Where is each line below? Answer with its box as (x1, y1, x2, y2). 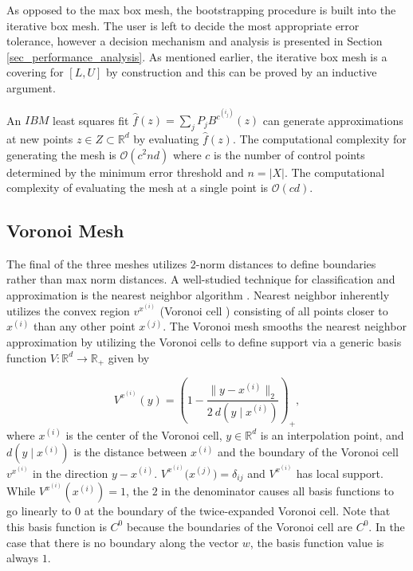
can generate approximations (262, 111, 403, 128)
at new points (6, 130, 73, 147)
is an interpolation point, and (260, 426, 404, 443)
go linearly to (6, 503, 72, 519)
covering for (6, 64, 64, 80)
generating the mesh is (6, 146, 116, 162)
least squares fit (53, 111, 129, 128)
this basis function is (6, 518, 107, 534)
